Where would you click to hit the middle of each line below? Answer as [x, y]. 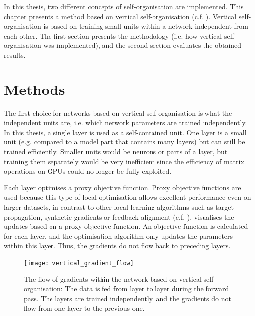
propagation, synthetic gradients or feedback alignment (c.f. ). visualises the [119, 216]
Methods [35, 89]
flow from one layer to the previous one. [84, 308]
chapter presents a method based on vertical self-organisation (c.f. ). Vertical [120, 16]
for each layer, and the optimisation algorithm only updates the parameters [119, 236]
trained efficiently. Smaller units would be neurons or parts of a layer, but [116, 152]
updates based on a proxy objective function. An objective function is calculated [126, 226]
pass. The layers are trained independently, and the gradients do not [127, 298]
